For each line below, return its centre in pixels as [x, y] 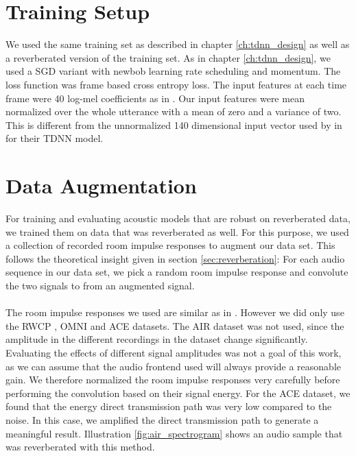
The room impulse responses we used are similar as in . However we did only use [175, 312]
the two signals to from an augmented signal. [100, 285]
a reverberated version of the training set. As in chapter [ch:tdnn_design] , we [168, 57]
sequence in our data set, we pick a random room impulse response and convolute [177, 272]
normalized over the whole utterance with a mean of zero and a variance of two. [174, 111]
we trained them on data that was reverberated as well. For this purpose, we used [177, 231]
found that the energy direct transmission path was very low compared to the [169, 406]
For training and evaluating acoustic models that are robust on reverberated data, [178, 218]
